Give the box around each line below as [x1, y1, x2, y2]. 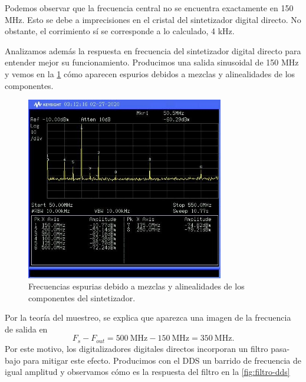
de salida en [5, 322, 48, 335]
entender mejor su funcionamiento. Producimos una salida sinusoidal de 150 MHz [5, 56, 299, 68]
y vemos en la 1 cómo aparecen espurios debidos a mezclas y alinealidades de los [5, 67, 295, 80]
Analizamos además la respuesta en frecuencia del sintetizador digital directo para [5, 44, 301, 57]
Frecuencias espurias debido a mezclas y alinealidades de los [28, 280, 245, 292]
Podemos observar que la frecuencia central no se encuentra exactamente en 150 [5, 2, 294, 14]
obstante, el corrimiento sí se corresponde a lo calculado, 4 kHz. [5, 25, 235, 37]
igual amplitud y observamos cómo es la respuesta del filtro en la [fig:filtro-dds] [5, 365, 290, 378]
